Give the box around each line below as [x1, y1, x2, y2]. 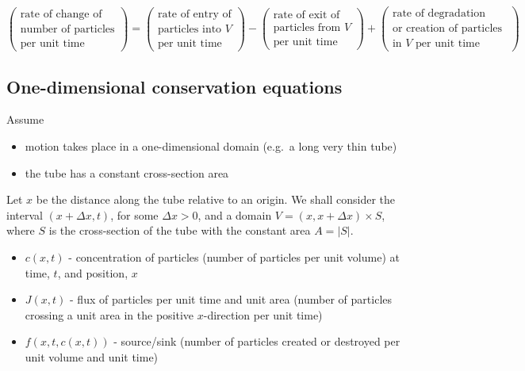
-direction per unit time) [203, 306, 323, 323]
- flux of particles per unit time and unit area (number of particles [70, 291, 393, 308]
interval [6, 206, 43, 223]
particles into [157, 23, 222, 35]
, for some [110, 206, 159, 223]
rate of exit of [273, 10, 340, 21]
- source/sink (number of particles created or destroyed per [113, 333, 400, 350]
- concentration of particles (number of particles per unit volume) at [68, 248, 400, 265]
